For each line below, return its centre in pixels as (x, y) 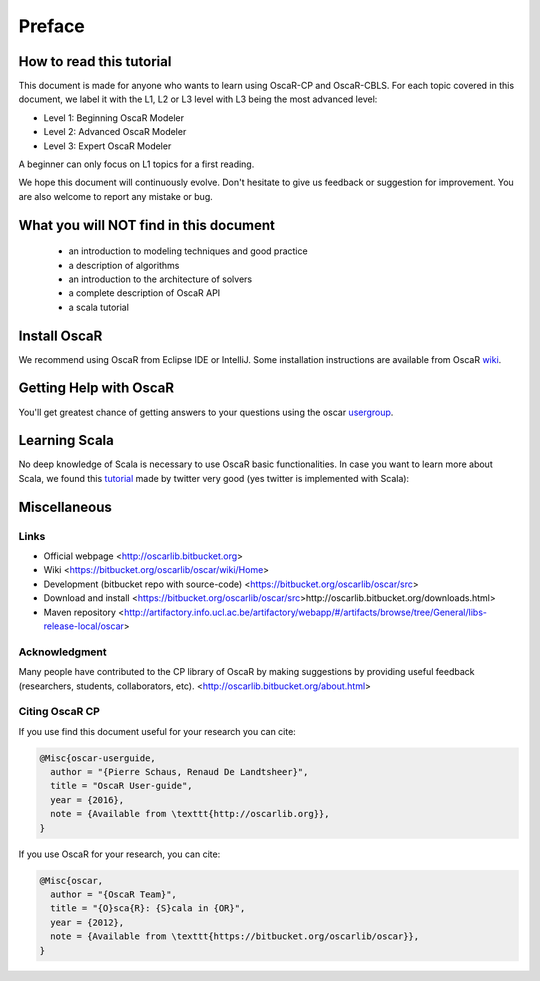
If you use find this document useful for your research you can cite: (157, 731)
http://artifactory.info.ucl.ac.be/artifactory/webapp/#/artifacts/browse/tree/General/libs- (305, 612)
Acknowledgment (62, 652)
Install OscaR (60, 335)
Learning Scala (66, 440)
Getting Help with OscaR (96, 388)
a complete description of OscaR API (144, 293)
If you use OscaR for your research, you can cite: (119, 854)
